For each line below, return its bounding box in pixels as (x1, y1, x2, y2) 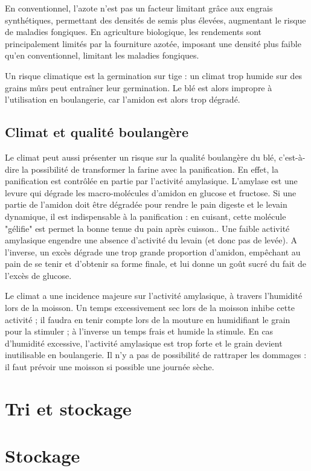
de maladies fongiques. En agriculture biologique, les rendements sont (5, 25, 261, 38)
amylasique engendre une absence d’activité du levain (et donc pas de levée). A (5, 234, 298, 246)
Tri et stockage (5, 396, 132, 420)
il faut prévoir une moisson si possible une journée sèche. (5, 360, 214, 373)
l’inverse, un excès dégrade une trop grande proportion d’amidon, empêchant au (5, 245, 301, 258)
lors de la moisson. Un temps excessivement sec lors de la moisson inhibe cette (5, 301, 295, 314)
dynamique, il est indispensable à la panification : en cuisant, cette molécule (5, 210, 286, 222)
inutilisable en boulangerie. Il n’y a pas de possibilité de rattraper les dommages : (5, 348, 307, 361)
